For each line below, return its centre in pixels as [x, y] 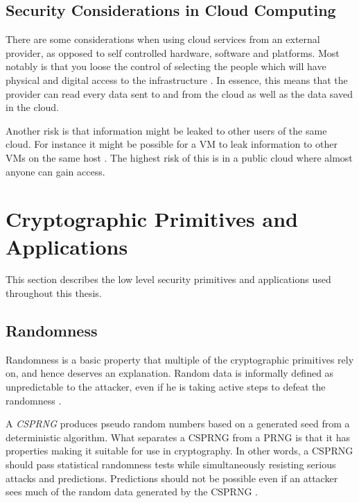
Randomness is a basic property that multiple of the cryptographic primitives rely [180, 359]
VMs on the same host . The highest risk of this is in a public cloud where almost [179, 157]
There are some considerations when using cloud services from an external [163, 39]
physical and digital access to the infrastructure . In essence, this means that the [177, 79]
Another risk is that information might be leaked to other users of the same [166, 130]
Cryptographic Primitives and [152, 219]
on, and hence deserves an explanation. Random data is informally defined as [170, 373]
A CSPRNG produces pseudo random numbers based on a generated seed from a [178, 424]
